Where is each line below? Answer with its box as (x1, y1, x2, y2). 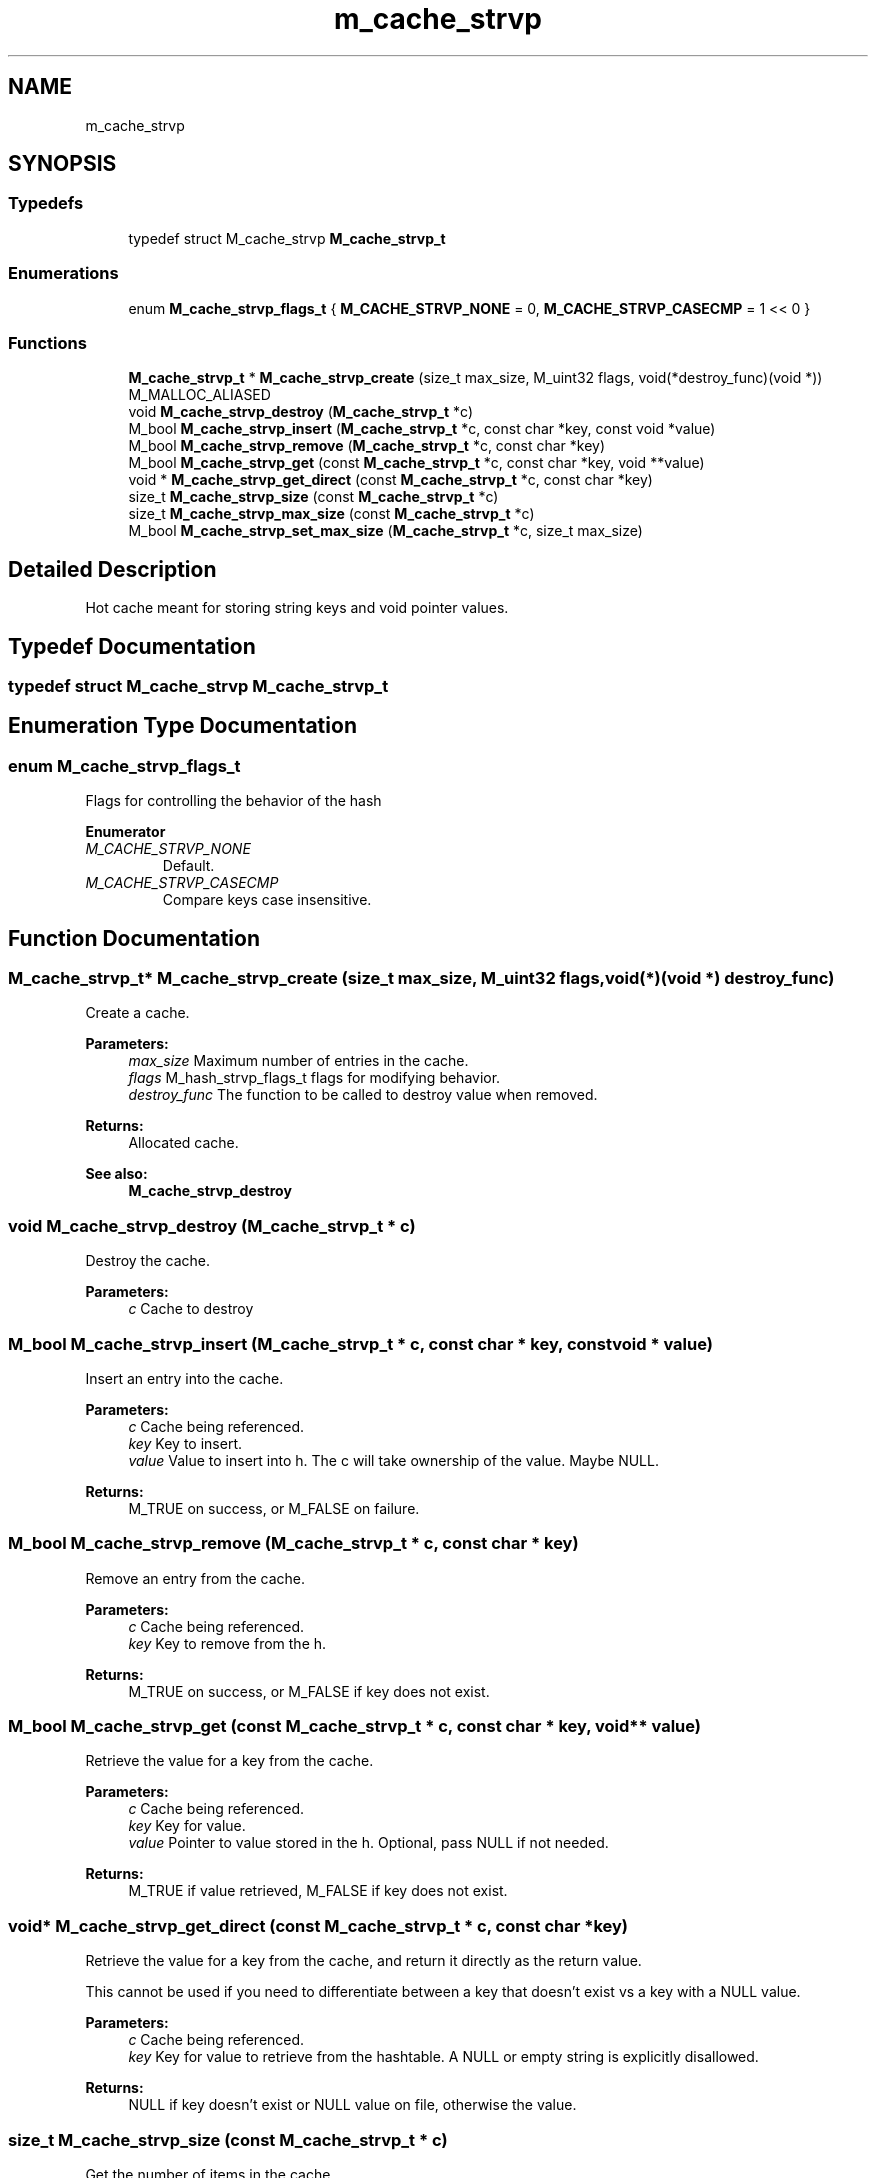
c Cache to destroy (128, 1300, 254, 1318)
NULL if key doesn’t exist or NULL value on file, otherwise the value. (128, 2096, 577, 2114)
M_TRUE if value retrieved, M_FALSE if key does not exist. (128, 1882, 508, 1900)
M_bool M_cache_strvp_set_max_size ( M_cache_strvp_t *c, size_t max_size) (128, 522, 643, 540)
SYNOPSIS (8, 151, 117, 177)
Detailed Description (8, 556, 217, 582)
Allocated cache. (128, 1134, 239, 1152)
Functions (8, 332, 87, 353)
